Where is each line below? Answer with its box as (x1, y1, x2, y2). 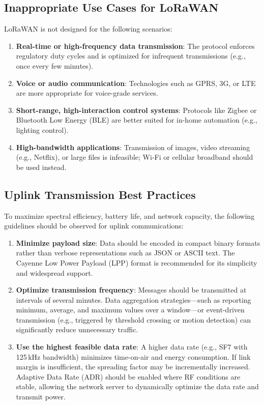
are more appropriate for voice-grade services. (16, 88, 158, 98)
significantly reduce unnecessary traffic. (16, 324, 138, 335)
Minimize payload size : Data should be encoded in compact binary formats (16, 237, 260, 248)
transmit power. (16, 391, 66, 402)
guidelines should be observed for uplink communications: (4, 220, 184, 231)
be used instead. (16, 161, 67, 172)
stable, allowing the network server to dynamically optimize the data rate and (16, 381, 259, 392)
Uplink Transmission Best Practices (4, 186, 196, 202)
